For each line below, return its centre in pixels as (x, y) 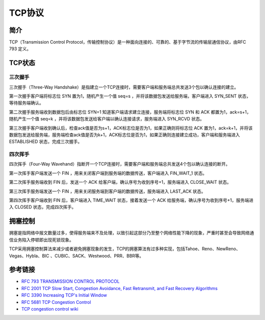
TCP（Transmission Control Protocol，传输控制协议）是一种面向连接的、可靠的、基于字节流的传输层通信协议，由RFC (128, 42)
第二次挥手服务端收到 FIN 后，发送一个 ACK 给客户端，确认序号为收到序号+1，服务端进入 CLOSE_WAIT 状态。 (120, 182)
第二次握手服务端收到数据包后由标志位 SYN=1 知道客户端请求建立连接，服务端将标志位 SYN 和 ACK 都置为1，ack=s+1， (130, 112)
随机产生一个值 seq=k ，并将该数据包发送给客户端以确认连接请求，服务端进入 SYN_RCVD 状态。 (107, 119)
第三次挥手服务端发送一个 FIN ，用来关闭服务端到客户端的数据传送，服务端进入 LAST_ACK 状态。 (107, 191)
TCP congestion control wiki (50, 309)
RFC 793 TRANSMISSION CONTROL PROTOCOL (70, 281)
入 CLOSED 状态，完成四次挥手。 (42, 207)
